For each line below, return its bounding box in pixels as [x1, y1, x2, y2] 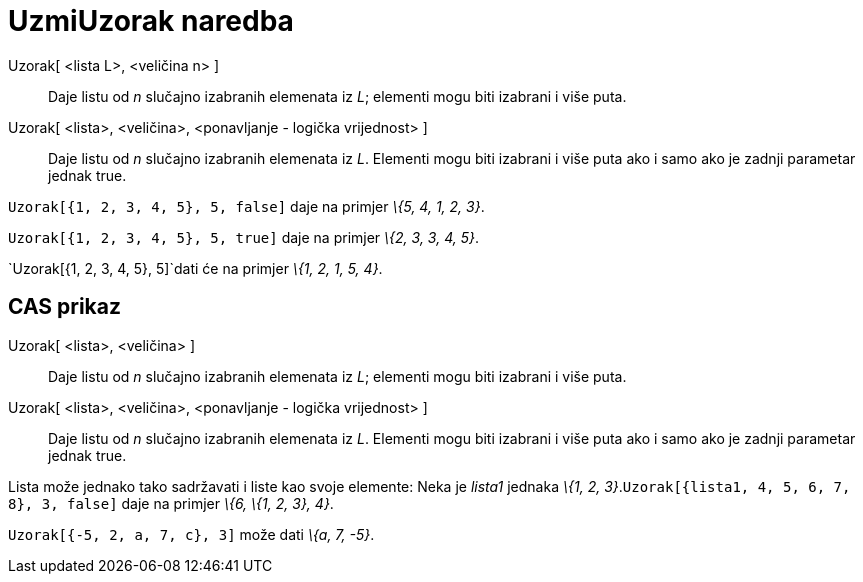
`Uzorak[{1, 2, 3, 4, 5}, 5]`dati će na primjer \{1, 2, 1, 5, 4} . [8, 259, 383, 277]
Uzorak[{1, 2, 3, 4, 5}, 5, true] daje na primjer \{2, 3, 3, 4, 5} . [8, 228, 479, 246]
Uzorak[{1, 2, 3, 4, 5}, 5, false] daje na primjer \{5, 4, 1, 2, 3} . [8, 197, 485, 215]
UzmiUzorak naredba [8, 4, 294, 38]
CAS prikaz [8, 294, 122, 320]
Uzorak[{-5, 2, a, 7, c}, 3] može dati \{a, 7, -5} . [8, 525, 375, 543]
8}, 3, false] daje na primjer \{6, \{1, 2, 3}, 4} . [8, 494, 334, 512]
